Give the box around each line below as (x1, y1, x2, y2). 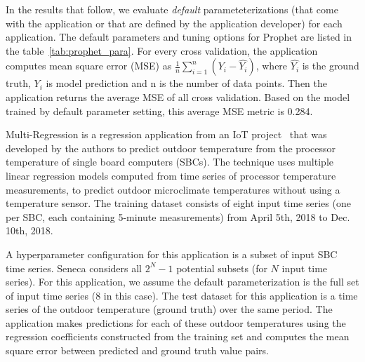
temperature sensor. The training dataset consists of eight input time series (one (6, 196, 351, 210)
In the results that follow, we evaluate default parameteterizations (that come (6, 2, 338, 16)
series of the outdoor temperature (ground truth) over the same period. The (6, 302, 333, 316)
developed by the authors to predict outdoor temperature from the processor (6, 140, 336, 155)
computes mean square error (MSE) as (6, 58, 172, 73)
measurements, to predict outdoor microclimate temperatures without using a (6, 182, 340, 196)
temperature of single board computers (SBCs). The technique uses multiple (6, 154, 333, 169)
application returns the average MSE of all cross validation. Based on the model (6, 89, 350, 104)
